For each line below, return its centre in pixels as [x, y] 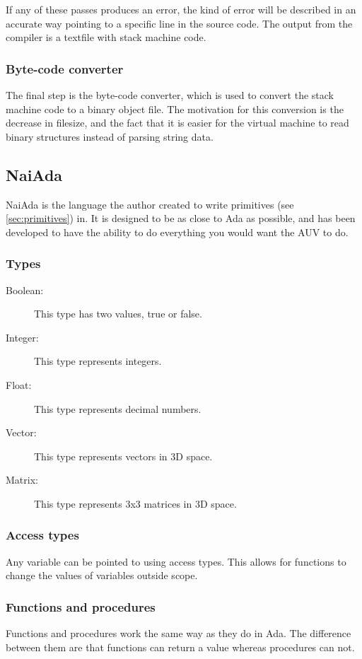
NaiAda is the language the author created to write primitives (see [150, 204]
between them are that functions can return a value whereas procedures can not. [180, 647]
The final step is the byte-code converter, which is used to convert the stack [170, 95]
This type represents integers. [98, 361]
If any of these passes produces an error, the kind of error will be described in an [181, 9]
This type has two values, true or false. [118, 314]
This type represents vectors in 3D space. [123, 456]
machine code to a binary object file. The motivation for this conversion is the [175, 109]
